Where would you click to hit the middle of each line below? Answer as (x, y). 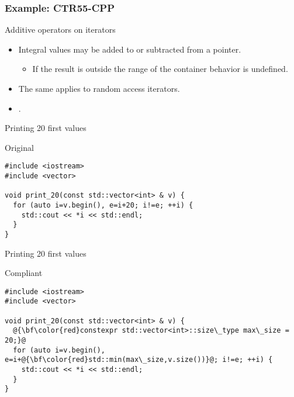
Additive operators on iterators (60, 30)
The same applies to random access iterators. (99, 88)
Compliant (24, 273)
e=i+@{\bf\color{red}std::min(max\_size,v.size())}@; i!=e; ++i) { (139, 360)
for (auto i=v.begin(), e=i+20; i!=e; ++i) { (103, 205)
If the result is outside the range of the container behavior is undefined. (160, 69)
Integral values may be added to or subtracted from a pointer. (130, 49)
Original (19, 147)
